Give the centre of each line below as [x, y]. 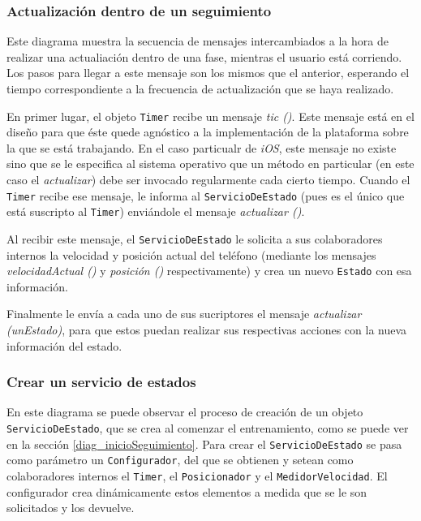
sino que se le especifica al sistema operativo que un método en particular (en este [210, 164]
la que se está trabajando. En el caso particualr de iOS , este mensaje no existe [202, 147]
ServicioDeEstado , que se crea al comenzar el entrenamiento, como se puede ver [208, 428]
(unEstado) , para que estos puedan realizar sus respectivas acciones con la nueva [207, 330]
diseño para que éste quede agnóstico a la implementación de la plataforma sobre [208, 132]
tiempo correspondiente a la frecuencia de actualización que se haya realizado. [200, 88]
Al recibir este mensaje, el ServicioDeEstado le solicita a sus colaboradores [195, 238]
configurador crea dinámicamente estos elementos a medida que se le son [187, 491]
